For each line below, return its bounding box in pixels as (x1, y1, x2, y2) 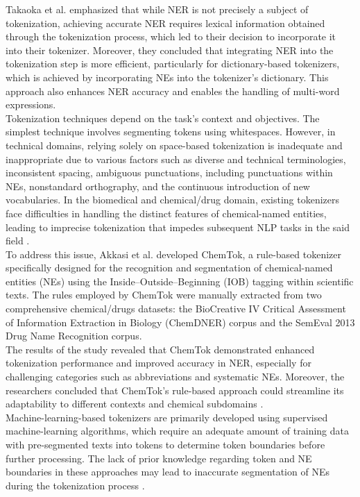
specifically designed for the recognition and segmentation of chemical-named (6, 260, 333, 275)
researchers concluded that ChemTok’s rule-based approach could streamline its (6, 382, 344, 397)
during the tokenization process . (6, 478, 145, 492)
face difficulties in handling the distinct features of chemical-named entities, (6, 205, 327, 220)
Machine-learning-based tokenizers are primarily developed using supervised (6, 410, 328, 424)
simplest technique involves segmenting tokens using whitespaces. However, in (6, 124, 336, 139)
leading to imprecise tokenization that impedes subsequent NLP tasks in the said (6, 219, 350, 234)
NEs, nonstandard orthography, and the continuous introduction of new (6, 178, 310, 193)
